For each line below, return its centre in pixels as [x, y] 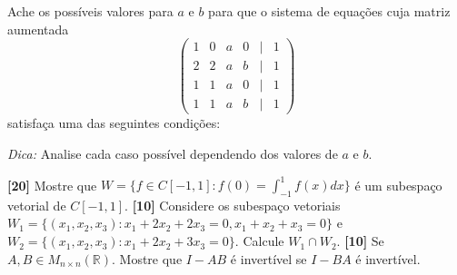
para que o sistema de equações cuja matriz [329, 11]
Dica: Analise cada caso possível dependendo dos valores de [173, 153]
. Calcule [259, 241]
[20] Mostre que [52, 185]
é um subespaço [398, 185]
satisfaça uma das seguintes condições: [114, 123]
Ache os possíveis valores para [90, 11]
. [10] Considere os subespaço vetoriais [233, 205]
